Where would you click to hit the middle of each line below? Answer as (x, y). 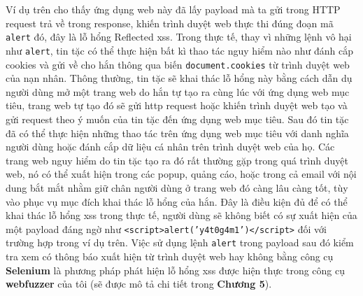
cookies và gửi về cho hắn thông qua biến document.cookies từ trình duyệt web (178, 64)
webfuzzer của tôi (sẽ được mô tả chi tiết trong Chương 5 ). (139, 284)
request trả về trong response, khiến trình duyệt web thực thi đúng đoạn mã (170, 23)
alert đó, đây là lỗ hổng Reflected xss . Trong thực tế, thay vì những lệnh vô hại (179, 37)
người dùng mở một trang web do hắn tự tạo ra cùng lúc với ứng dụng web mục (178, 91)
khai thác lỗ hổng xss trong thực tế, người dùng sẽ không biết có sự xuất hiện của (181, 215)
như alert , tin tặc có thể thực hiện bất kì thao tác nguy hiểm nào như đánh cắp (180, 50)
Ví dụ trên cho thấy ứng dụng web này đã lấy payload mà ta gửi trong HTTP (173, 9)
